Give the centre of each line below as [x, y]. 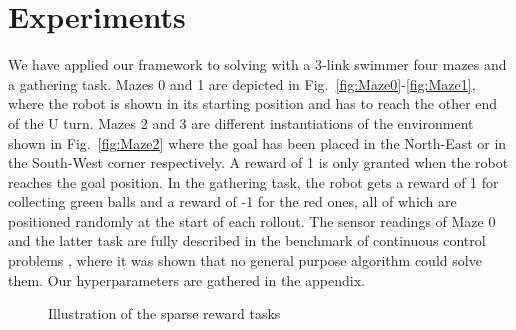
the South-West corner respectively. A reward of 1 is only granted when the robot [258, 162]
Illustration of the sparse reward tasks [164, 313]
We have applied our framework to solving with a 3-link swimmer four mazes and [257, 64]
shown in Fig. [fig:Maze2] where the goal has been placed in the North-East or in [257, 142]
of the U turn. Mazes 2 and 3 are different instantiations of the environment [241, 122]
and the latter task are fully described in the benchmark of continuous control [247, 240]
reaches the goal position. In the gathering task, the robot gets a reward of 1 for [253, 181]
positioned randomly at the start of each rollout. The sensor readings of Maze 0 [252, 220]
